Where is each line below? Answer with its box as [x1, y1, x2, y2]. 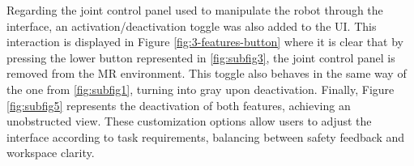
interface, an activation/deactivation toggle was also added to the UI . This [6, 17, 377, 34]
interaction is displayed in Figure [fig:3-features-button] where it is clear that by [6, 33, 403, 50]
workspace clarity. [6, 144, 95, 161]
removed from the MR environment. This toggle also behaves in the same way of [6, 65, 407, 82]
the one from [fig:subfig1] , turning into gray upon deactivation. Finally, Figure [6, 80, 395, 97]
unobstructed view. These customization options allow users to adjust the [6, 113, 372, 130]
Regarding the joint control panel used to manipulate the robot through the [6, 2, 383, 18]
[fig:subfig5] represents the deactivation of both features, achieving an [6, 96, 351, 113]
